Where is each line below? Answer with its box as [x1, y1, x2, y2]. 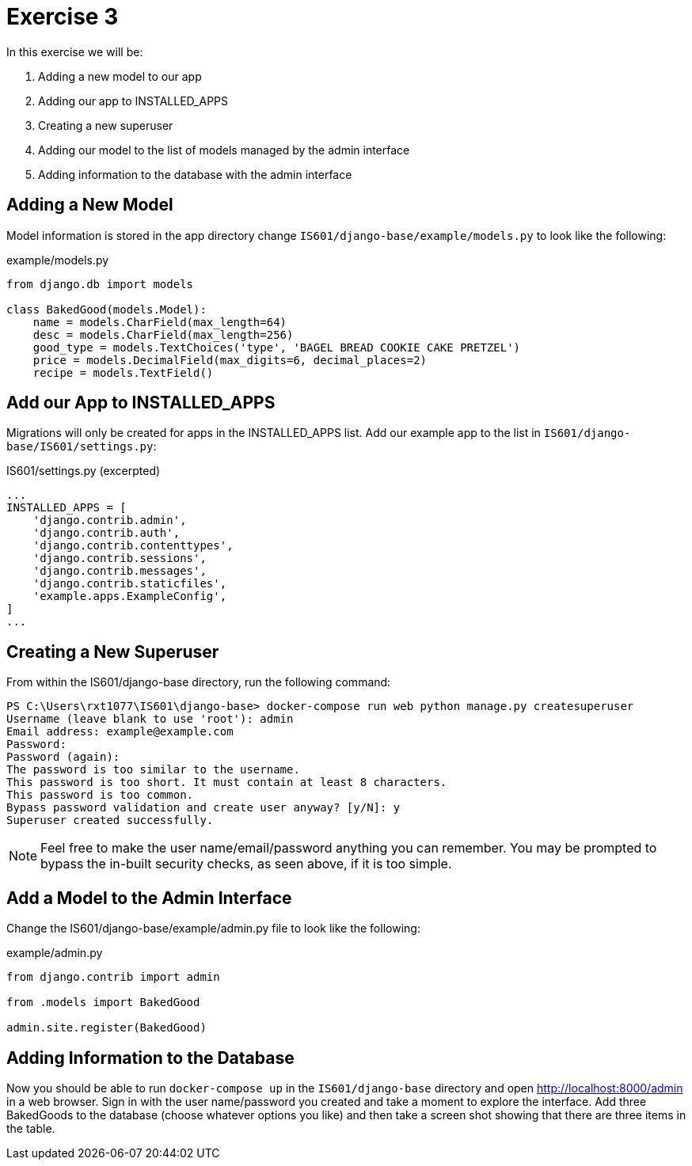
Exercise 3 [6, 3, 119, 30]
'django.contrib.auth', [32, 526, 181, 540]
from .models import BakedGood [6, 996, 200, 1009]
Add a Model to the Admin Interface [6, 887, 292, 908]
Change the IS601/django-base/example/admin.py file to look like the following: [6, 921, 420, 936]
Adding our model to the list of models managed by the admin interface [38, 142, 410, 157]
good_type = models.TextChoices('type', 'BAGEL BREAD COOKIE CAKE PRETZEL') [32, 340, 521, 354]
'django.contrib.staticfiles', [32, 577, 227, 591]
